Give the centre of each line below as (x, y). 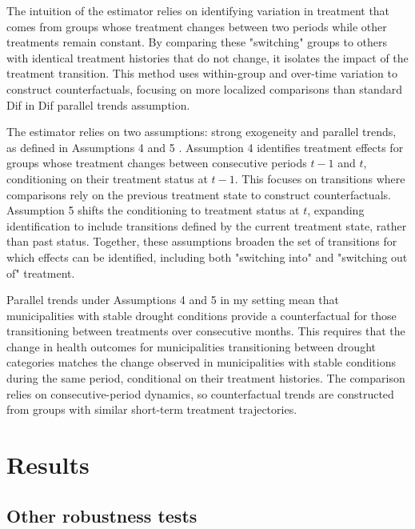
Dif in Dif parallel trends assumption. (98, 104)
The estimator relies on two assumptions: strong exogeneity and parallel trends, (202, 132)
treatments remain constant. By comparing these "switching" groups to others (197, 42)
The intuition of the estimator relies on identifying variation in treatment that (198, 10)
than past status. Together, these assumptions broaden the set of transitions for (202, 241)
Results (48, 465)
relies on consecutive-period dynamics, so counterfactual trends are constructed (200, 393)
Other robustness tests (102, 515)
